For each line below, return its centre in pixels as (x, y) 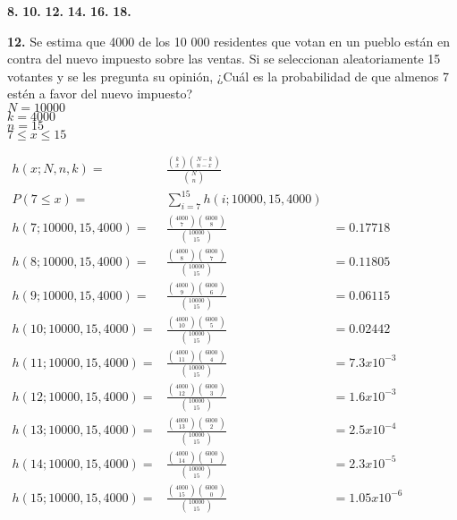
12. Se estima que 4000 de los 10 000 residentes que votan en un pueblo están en (228, 41)
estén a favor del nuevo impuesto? (100, 94)
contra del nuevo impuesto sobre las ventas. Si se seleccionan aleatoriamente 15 (224, 59)
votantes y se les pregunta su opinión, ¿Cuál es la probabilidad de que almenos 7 (228, 76)
